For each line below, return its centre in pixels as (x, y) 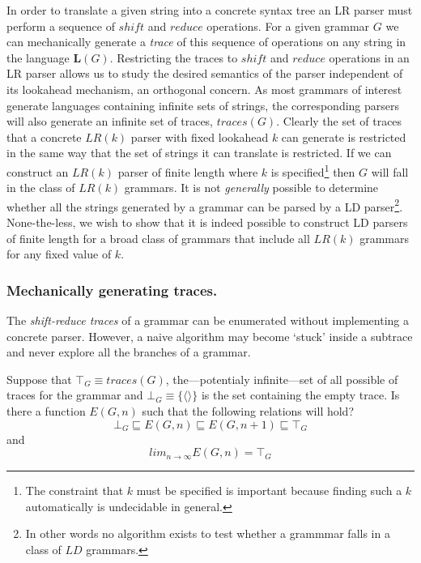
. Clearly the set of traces (339, 121)
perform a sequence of (61, 26)
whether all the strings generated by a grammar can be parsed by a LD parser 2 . (205, 205)
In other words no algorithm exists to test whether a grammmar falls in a (208, 533)
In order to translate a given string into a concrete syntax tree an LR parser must (210, 10)
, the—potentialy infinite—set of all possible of (282, 379)
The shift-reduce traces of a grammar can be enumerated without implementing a (208, 320)
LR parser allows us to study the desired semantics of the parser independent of (205, 73)
